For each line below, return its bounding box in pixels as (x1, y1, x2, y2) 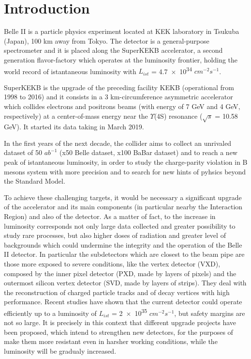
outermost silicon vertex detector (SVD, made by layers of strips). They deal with (4, 278, 247, 288)
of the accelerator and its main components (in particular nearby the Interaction (4, 202, 243, 212)
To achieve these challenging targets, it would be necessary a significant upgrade (4, 192, 242, 202)
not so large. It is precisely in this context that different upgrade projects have (4, 317, 236, 328)
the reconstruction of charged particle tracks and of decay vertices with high (4, 287, 230, 297)
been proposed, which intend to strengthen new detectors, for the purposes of (4, 327, 233, 337)
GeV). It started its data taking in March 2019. (4, 122, 144, 132)
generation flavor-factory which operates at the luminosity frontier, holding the (4, 54, 238, 64)
